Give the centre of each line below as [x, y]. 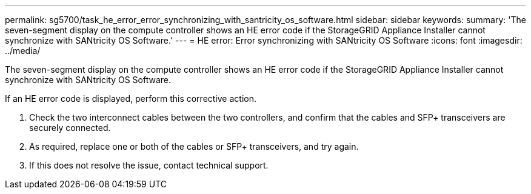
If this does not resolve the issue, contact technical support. [149, 165]
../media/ [23, 51]
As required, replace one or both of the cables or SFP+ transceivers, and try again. [194, 146]
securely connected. [70, 128]
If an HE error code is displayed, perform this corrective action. [131, 99]
